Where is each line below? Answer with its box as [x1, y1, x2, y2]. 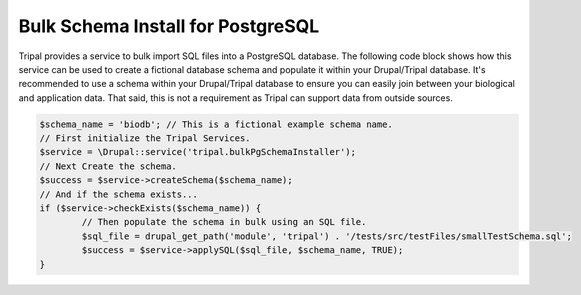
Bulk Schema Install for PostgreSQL [18, 15, 320, 37]
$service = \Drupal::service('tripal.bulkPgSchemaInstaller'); [39, 146, 357, 158]
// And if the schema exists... [39, 188, 199, 200]
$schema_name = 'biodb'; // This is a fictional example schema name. [39, 118, 394, 130]
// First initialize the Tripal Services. [39, 133, 251, 144]
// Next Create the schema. [39, 160, 177, 172]
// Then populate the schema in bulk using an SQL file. [81, 216, 367, 228]
